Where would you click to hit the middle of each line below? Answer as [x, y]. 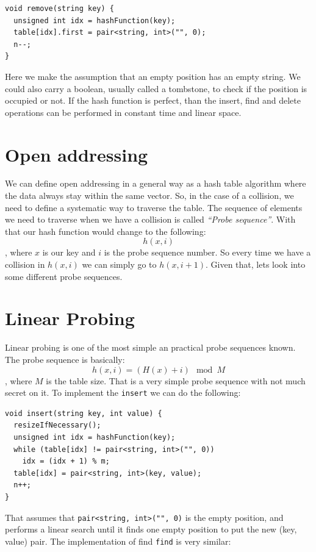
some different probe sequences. [64, 276]
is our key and [69, 252]
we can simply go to [119, 264]
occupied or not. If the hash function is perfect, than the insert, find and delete [153, 100]
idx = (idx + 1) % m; [66, 461]
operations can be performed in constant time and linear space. [123, 112]
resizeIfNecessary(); [57, 425]
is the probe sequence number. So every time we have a [207, 252]
